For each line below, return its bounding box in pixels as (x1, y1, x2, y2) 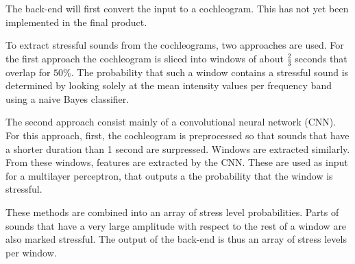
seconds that (295, 51, 347, 65)
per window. (5, 245, 57, 259)
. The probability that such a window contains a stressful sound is (71, 64, 349, 79)
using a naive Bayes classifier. (5, 91, 130, 106)
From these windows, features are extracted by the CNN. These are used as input (5, 155, 348, 169)
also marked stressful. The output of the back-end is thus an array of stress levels (5, 232, 347, 246)
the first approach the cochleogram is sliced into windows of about (5, 51, 284, 65)
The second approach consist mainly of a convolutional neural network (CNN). (5, 115, 336, 129)
